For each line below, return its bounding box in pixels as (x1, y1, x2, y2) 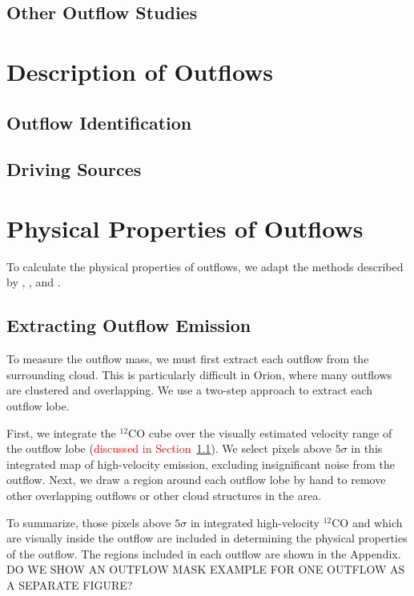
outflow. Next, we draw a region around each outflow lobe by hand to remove (6, 471, 386, 488)
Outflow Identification (6, 110, 192, 134)
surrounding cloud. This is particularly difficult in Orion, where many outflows (6, 366, 392, 382)
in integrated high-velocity (190, 514, 320, 530)
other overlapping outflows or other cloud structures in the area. (6, 486, 322, 503)
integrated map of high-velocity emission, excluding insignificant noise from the (6, 455, 395, 472)
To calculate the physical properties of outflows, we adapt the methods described (6, 258, 404, 274)
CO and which (332, 514, 403, 530)
